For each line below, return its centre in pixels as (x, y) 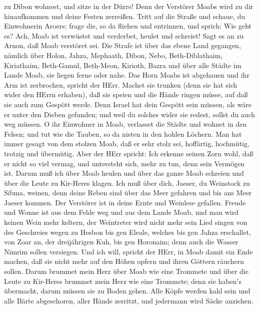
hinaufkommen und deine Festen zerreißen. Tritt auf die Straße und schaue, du (124, 16)
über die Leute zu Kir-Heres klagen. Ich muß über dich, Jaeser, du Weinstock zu (127, 183)
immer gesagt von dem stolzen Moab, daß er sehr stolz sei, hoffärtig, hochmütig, (127, 143)
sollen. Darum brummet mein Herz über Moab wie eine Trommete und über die (126, 271)
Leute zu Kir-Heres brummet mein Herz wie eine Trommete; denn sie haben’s (123, 281)
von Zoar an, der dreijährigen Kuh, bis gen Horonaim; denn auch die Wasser (121, 242)
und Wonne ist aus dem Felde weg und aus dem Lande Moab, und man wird (121, 212)
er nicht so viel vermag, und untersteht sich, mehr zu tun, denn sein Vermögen (124, 163)
